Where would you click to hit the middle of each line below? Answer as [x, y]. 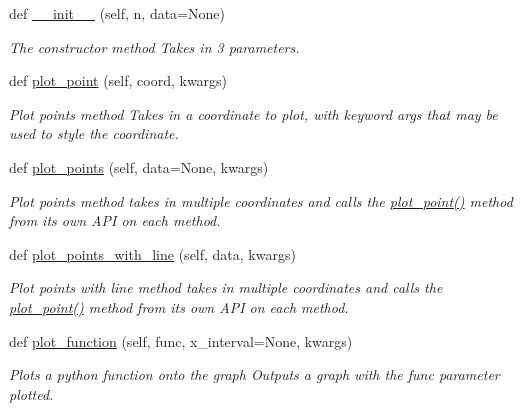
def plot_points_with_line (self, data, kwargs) [152, 253]
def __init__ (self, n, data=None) [117, 13]
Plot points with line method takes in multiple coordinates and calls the [226, 287]
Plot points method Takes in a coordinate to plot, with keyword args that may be [253, 113]
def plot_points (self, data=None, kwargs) [139, 166]
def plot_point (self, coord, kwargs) [118, 80]
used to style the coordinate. [94, 133]
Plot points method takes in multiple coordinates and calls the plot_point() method [261, 200]
